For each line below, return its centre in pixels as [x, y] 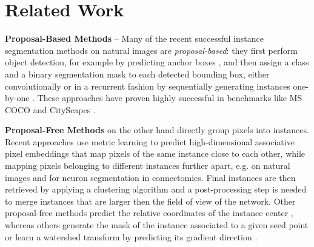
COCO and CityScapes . [50, 109]
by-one [17, 98]
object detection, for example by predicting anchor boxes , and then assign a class [157, 62]
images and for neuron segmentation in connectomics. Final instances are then [150, 177]
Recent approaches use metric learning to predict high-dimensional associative [150, 141]
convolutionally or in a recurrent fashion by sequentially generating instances [148, 86]
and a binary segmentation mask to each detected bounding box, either [137, 74]
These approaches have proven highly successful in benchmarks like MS [170, 98]
